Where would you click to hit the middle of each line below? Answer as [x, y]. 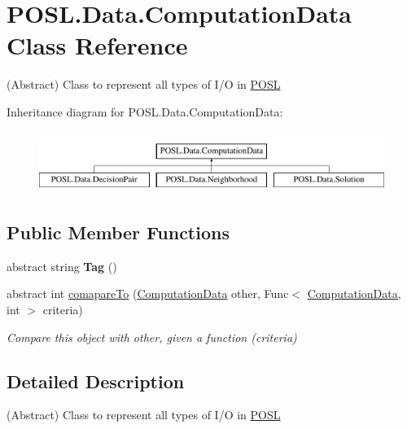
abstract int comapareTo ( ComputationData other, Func [148, 293]
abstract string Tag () [62, 266]
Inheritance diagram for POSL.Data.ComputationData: [145, 111]
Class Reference [97, 45]
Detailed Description [96, 381]
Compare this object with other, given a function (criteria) [152, 337]
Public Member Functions [118, 232]
